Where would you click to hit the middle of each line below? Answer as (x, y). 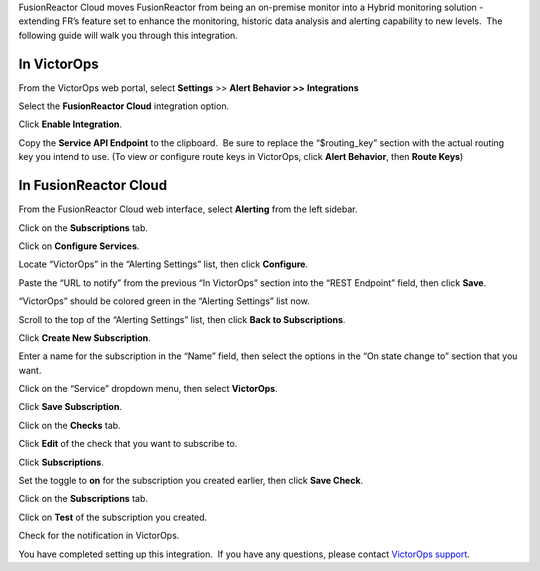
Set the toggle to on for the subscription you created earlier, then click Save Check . (191, 481)
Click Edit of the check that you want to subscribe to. (128, 444)
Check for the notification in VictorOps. (99, 536)
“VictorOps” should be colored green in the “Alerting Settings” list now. (164, 301)
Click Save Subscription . (70, 407)
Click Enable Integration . (70, 124)
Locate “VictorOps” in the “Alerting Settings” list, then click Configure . (163, 264)
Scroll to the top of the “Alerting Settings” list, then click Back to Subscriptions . (182, 319)
